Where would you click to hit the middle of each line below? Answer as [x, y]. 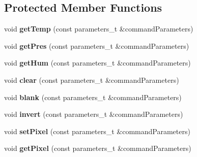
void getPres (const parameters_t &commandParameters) [97, 45]
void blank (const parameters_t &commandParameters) [93, 97]
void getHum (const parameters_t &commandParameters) [97, 63]
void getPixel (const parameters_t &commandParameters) [98, 148]
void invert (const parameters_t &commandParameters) [94, 114]
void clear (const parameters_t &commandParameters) [92, 80]
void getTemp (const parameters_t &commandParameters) [99, 29]
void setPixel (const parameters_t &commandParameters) [97, 131]
